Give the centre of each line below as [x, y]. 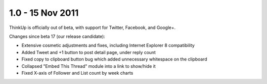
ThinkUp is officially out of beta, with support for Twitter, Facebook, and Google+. [92, 28]
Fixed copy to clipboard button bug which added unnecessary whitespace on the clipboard [114, 59]
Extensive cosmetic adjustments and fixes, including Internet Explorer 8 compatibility [108, 45]
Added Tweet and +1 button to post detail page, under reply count [89, 52]
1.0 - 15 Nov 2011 [44, 13]
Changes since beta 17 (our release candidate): [57, 36]
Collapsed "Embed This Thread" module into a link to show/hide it [89, 66]
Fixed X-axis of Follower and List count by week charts [77, 73]
